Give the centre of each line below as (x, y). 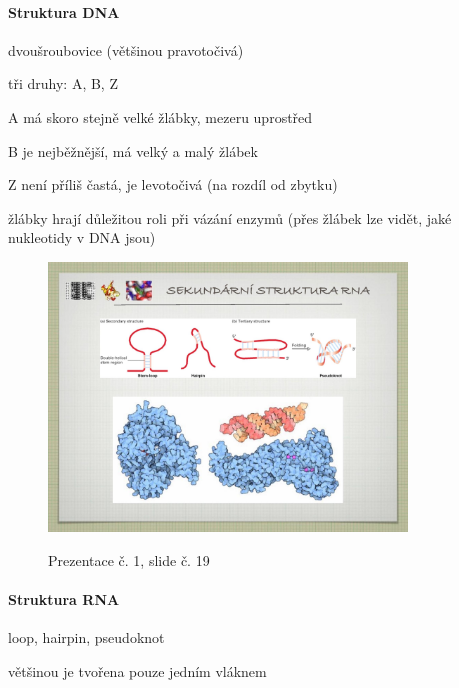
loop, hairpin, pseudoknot (86, 637)
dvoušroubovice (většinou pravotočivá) (126, 49)
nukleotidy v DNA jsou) (82, 237)
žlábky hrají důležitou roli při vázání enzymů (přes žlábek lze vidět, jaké (230, 217)
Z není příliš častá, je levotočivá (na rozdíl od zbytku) (173, 184)
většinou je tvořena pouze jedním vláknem (137, 670)
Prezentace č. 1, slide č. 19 (129, 559)
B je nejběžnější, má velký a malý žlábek (133, 150)
